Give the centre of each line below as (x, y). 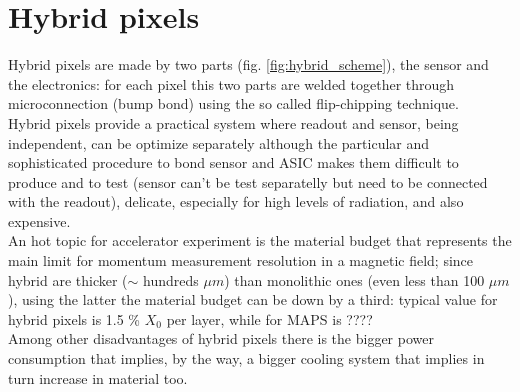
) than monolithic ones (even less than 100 (354, 279)
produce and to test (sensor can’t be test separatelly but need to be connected (248, 181)
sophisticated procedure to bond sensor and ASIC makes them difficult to (233, 162)
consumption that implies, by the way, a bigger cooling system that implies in (246, 358)
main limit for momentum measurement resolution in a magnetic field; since (241, 260)
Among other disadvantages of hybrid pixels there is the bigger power (221, 338)
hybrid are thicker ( (68, 279)
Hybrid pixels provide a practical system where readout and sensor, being (233, 122)
